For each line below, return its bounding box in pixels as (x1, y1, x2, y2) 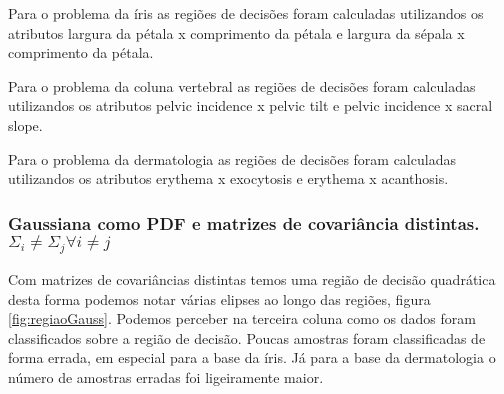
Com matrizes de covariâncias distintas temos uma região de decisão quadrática (8, 269, 496, 289)
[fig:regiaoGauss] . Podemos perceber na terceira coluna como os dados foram (8, 308, 476, 329)
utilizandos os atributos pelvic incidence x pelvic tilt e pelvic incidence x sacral (8, 95, 493, 116)
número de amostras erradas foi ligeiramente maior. (8, 366, 324, 387)
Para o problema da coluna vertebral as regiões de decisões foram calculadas (8, 75, 476, 96)
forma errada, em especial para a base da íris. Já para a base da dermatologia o (8, 347, 496, 368)
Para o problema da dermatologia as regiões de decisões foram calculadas (8, 148, 456, 169)
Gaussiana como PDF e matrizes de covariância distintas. (8, 210, 480, 235)
